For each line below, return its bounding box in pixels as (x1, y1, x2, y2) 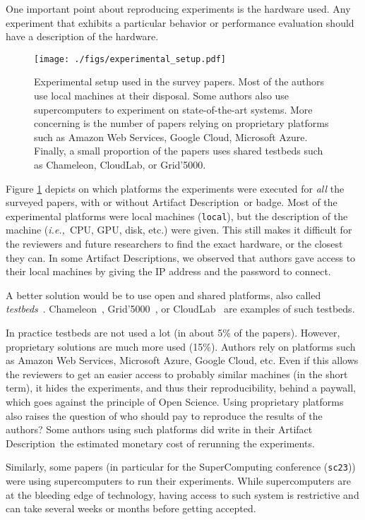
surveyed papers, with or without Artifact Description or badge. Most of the (6, 195, 337, 210)
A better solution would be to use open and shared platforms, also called (6, 287, 321, 302)
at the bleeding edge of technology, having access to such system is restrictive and (6, 487, 359, 502)
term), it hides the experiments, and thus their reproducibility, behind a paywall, (6, 380, 356, 395)
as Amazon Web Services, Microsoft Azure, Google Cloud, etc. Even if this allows (6, 353, 359, 368)
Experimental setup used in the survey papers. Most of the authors (34, 74, 325, 89)
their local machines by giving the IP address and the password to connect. (6, 264, 331, 279)
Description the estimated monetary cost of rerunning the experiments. (6, 435, 315, 450)
